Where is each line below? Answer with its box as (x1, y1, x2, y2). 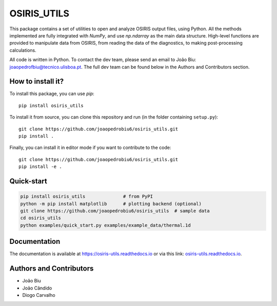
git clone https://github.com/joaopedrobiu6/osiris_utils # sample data (20, 208, 210, 214)
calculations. (9, 47, 36, 53)
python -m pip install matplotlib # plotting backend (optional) (20, 201, 202, 206)
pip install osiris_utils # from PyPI (20, 194, 153, 200)
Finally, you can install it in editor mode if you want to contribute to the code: (9, 144, 171, 151)
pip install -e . (18, 164, 62, 169)
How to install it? (9, 77, 64, 86)
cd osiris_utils (20, 215, 62, 221)
